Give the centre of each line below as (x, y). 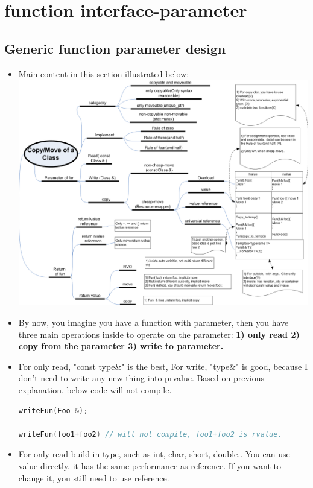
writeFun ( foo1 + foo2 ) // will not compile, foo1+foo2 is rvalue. (150, 434)
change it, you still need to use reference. (94, 477)
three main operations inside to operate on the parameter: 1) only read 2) (159, 334)
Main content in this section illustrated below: (104, 73)
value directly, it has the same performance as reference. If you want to (150, 465)
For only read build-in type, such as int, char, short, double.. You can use (154, 454)
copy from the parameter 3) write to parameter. (121, 346)
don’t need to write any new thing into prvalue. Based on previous (141, 378)
